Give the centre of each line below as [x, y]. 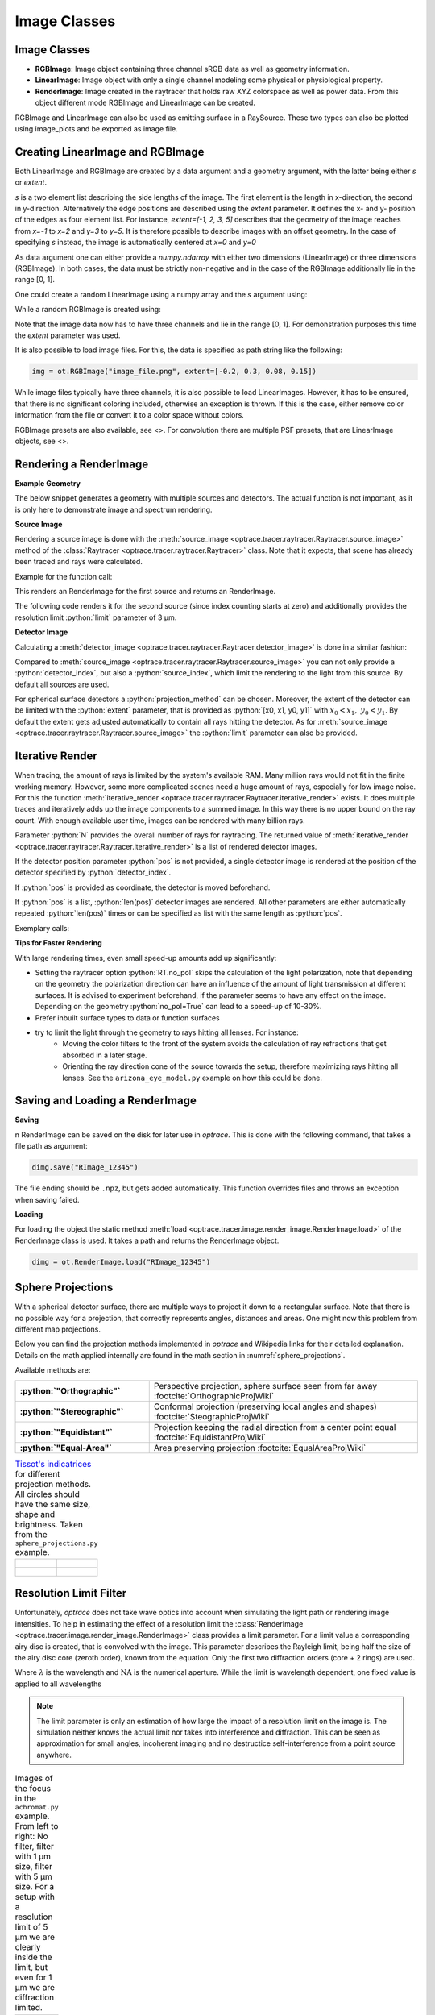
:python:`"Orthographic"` [70, 1390]
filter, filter [34, 1847]
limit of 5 [31, 1927]
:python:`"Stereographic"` [72, 1411]
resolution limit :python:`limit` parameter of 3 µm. [96, 617]
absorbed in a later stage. [105, 1055]
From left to [37, 1826]
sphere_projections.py [56, 1543]
